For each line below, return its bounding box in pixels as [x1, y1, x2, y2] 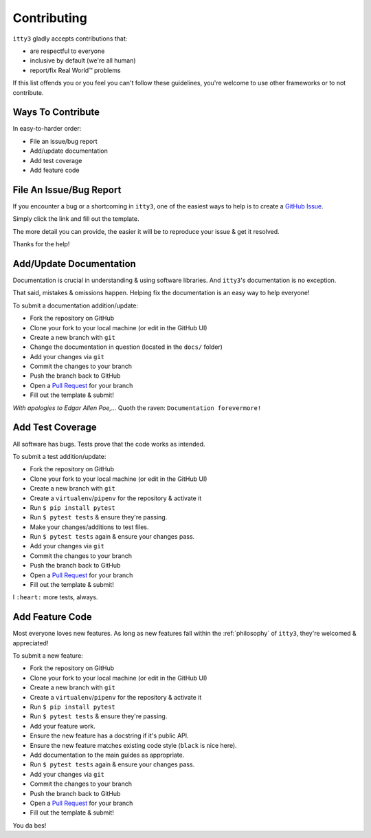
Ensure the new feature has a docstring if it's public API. [30, 731, 189, 740]
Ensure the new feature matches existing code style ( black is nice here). [30, 741, 237, 749]
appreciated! [12, 638, 49, 647]
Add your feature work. [30, 722, 95, 730]
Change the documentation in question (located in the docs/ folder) [30, 343, 223, 351]
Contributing [12, 10, 87, 25]
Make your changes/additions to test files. [30, 523, 149, 531]
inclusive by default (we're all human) [30, 56, 137, 65]
